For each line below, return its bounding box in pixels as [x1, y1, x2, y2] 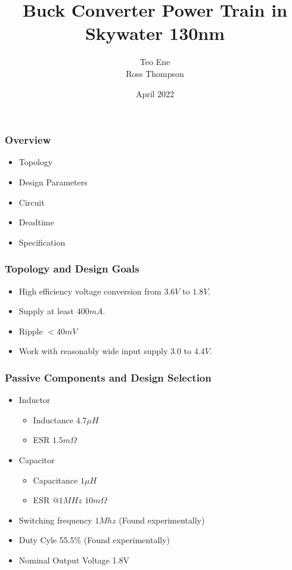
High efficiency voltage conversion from [18, 284, 161, 297]
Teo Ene [139, 55, 170, 68]
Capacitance [33, 473, 78, 486]
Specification [18, 236, 66, 248]
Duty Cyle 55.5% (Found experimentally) [18, 534, 170, 546]
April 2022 [135, 87, 175, 100]
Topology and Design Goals [5, 261, 139, 276]
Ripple [18, 324, 43, 337]
